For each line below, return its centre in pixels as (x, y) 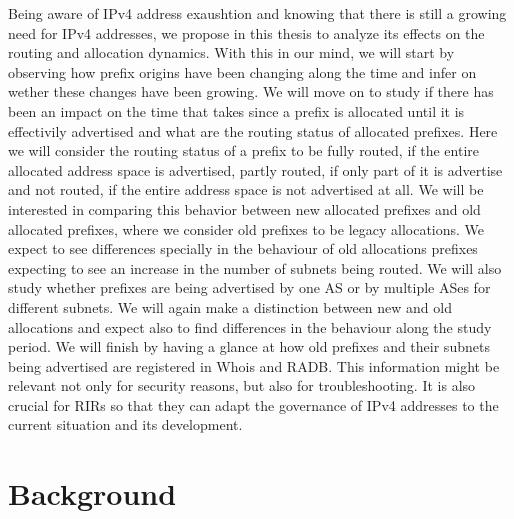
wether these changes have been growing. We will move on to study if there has (251, 91)
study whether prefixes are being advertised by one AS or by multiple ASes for (249, 287)
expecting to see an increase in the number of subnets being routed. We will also (255, 267)
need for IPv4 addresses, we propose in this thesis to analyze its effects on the (246, 32)
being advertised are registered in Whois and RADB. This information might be (254, 365)
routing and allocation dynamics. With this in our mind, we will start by (231, 52)
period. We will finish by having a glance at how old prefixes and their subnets (249, 346)
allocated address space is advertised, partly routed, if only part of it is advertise (255, 169)
